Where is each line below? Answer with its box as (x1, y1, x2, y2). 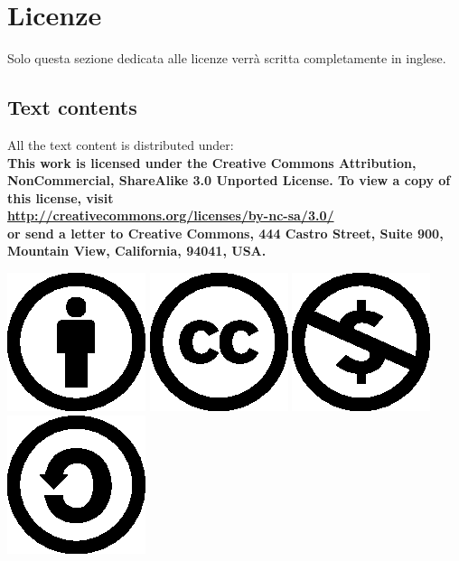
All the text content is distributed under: (7, 135, 234, 154)
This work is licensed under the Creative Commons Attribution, (7, 153, 417, 172)
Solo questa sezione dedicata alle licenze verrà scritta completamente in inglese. (7, 49, 446, 68)
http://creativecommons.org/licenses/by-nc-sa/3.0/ (7, 206, 334, 225)
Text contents (7, 93, 137, 121)
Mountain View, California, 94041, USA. (7, 241, 267, 260)
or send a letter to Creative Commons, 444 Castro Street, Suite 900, (7, 223, 444, 242)
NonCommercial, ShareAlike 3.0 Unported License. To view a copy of (7, 171, 451, 190)
